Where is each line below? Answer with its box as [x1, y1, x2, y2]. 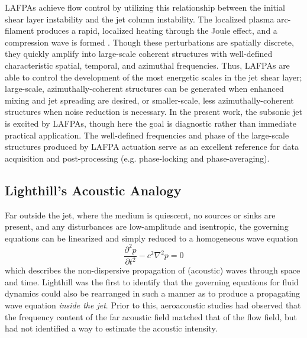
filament [5, 24, 34, 37]
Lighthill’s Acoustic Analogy [5, 181, 182, 199]
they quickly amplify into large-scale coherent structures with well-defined [5, 47, 273, 60]
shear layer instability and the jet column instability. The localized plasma [5, 12, 274, 25]
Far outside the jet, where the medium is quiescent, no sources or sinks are [5, 208, 276, 221]
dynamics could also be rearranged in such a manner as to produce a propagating [5, 287, 300, 300]
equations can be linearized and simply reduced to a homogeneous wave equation [5, 231, 298, 244]
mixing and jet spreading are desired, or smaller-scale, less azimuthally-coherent [5, 94, 294, 106]
